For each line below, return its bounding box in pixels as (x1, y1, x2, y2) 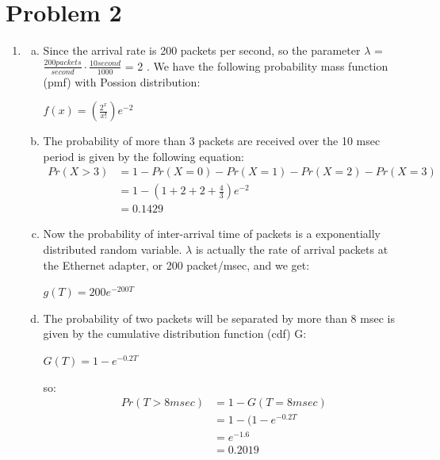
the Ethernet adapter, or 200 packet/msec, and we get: (43, 256, 310, 273)
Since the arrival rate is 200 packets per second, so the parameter (43, 42, 361, 59)
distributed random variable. (43, 241, 182, 258)
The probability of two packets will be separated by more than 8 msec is (43, 309, 395, 326)
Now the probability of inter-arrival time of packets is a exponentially (43, 225, 381, 242)
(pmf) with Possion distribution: (43, 73, 201, 90)
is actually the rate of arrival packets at (195, 241, 388, 258)
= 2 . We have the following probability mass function (124, 57, 388, 74)
